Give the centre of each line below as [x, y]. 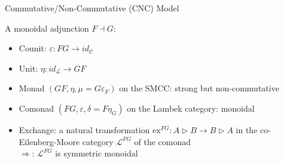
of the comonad [163, 141]
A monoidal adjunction [47, 28]
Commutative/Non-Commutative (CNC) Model [92, 8]
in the [247, 129]
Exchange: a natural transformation [84, 129]
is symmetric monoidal [97, 153]
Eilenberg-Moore [49, 141]
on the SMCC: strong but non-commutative [199, 88]
